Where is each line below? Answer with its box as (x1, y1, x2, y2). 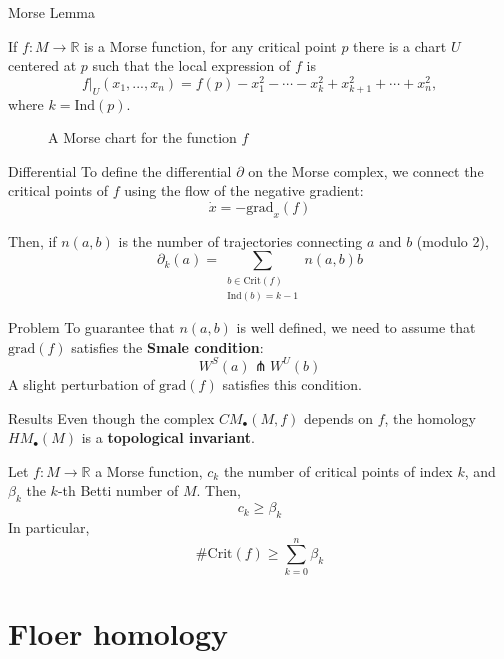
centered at (8, 55, 77, 76)
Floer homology (8, 612, 228, 653)
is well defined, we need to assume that (236, 317, 476, 338)
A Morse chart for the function (48, 127, 237, 148)
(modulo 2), (416, 230, 489, 251)
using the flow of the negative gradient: (124, 180, 364, 201)
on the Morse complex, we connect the (248, 160, 484, 181)
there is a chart (353, 35, 447, 56)
